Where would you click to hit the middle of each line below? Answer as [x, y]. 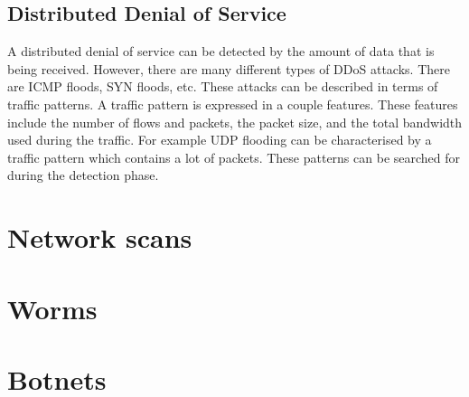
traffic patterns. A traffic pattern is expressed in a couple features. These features [233, 104]
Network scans [100, 237]
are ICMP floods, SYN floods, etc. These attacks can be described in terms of [223, 86]
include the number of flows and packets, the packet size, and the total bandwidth [235, 122]
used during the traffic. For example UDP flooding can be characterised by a [220, 140]
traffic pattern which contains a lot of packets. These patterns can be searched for [234, 157]
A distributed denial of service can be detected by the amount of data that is [221, 51]
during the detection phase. [83, 175]
